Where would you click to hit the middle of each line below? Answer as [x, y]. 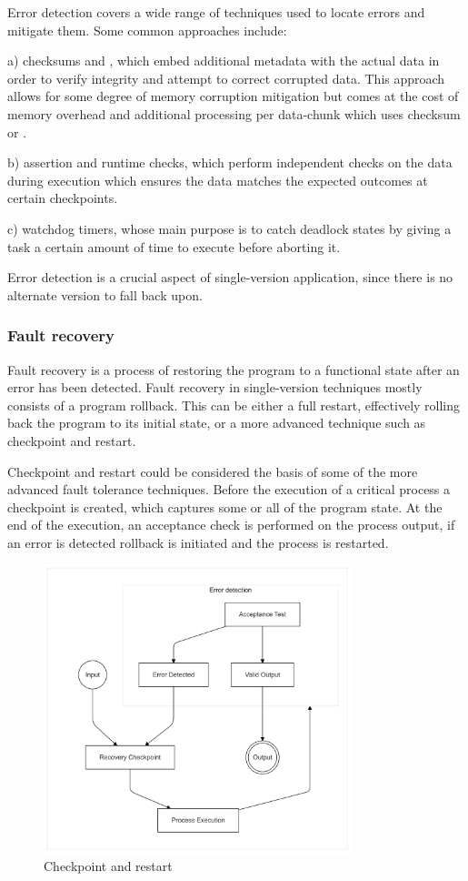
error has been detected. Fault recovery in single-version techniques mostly [215, 387]
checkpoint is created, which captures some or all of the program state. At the [225, 506]
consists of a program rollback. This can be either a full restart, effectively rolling [234, 405]
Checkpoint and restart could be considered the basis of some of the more [213, 471]
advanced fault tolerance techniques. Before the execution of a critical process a [229, 489]
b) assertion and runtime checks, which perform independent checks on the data [230, 162]
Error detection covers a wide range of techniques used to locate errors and [216, 12]
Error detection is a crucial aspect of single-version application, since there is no [230, 277]
